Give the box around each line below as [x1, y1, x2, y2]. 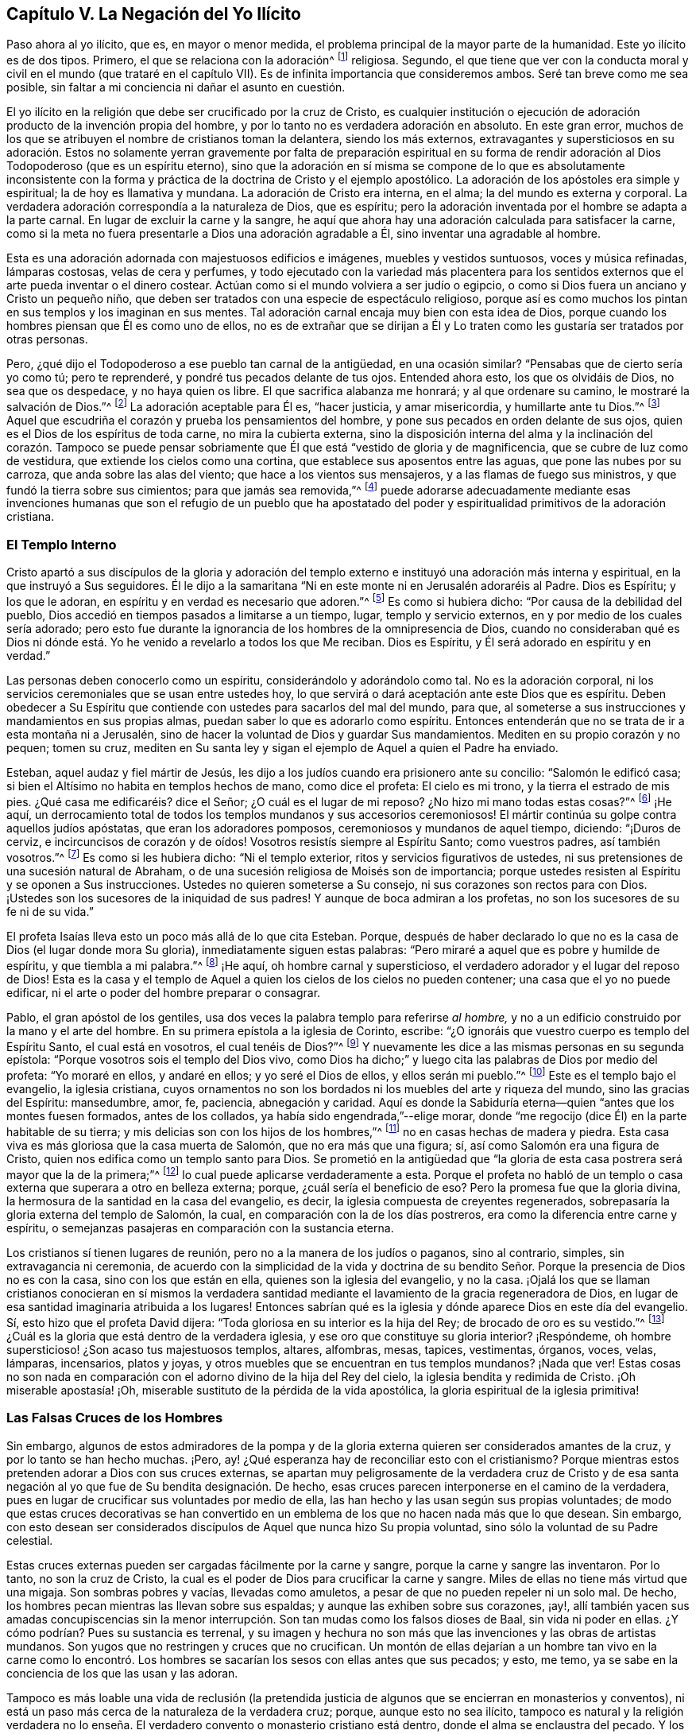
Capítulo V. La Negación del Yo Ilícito [6, 4, 301, 24]
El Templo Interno [6, 536, 117, 553]
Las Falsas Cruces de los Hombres [6, 1410, 223, 1426]
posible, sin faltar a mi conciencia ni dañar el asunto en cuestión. [6, 80, 346, 95]
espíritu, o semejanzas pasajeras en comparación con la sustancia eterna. [6, 1221, 394, 1236]
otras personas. [6, 332, 88, 347]
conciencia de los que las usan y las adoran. [6, 1666, 238, 1680]
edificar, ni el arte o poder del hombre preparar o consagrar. [6, 985, 321, 999]
